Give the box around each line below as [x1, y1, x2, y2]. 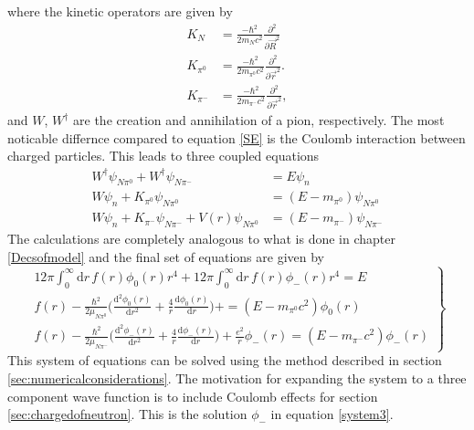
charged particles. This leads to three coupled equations [7, 146, 320, 165]
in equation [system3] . [270, 404, 394, 424]
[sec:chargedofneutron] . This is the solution [7, 404, 248, 424]
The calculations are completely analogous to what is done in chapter [7, 229, 395, 247]
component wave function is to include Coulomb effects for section [7, 386, 378, 405]
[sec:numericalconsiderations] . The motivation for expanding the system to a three [7, 368, 467, 387]
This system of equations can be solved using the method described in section [7, 351, 442, 370]
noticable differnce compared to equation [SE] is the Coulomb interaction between [7, 128, 466, 147]
